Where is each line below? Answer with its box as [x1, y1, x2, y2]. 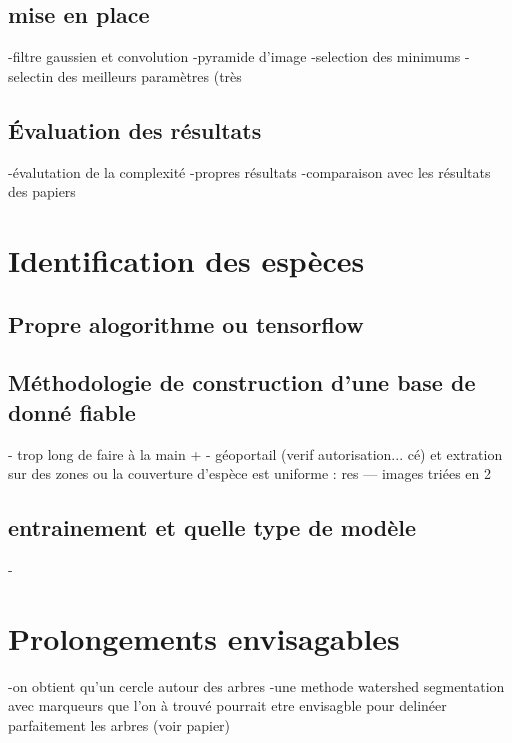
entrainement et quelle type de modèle [8, 512, 416, 543]
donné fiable [8, 396, 136, 427]
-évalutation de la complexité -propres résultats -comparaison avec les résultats [8, 161, 491, 182]
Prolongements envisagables [8, 617, 400, 658]
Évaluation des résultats [8, 114, 262, 145]
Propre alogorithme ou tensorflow [8, 308, 364, 339]
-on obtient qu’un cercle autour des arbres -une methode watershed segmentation [8, 675, 505, 696]
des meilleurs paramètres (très [57, 65, 242, 86]
